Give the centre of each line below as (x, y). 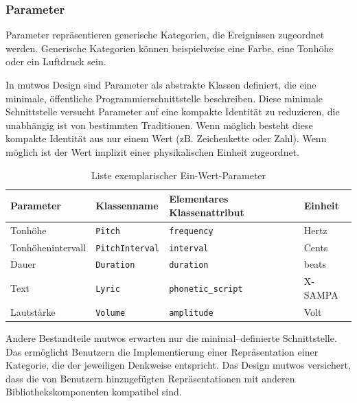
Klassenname (127, 205)
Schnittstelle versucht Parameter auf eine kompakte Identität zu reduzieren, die (173, 112)
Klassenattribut (207, 212)
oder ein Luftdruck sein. (56, 61)
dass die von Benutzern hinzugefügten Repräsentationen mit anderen (150, 378)
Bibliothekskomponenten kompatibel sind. (94, 392)
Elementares (199, 199)
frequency (191, 231)
